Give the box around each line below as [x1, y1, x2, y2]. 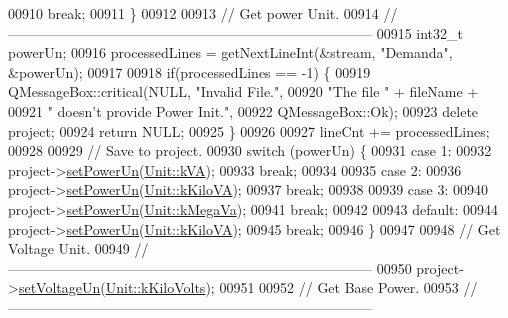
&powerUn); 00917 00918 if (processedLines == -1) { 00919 [8, 61, 371, 82]
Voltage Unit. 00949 [8, 238, 130, 259]
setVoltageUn [18, 277, 101, 298]
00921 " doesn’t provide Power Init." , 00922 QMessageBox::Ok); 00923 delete [8, 100, 479, 121]
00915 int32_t [376, 22, 463, 43]
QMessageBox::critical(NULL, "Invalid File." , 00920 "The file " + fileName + [8, 81, 479, 102]
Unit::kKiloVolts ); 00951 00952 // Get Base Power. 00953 [105, 277, 459, 298]
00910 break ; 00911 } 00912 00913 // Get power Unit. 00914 [8, 3, 379, 23]
